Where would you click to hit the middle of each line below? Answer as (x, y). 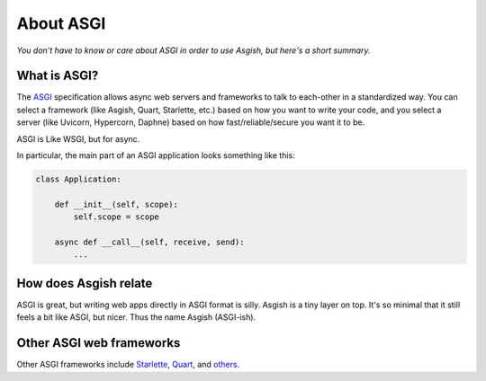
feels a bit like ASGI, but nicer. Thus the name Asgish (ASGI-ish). (136, 317)
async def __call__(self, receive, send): (149, 242)
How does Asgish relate (85, 283)
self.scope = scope (116, 217)
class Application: (78, 179)
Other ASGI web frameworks (99, 343)
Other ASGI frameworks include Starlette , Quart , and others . (128, 365)
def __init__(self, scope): (117, 204)
